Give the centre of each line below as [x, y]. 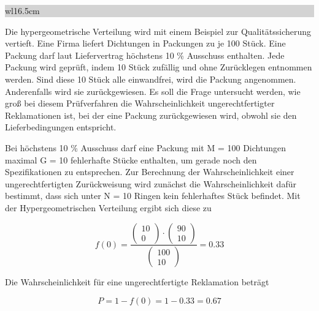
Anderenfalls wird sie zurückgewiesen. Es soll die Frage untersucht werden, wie [153, 91]
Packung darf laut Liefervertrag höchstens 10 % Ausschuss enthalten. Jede [145, 55]
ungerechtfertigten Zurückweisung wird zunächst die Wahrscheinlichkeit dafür [151, 183]
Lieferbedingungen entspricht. [61, 127]
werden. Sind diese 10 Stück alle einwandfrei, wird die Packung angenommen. [151, 79]
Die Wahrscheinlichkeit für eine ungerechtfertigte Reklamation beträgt [137, 282]
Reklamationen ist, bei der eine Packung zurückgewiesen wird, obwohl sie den [151, 115]
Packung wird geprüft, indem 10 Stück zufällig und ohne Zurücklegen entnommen [159, 67]
